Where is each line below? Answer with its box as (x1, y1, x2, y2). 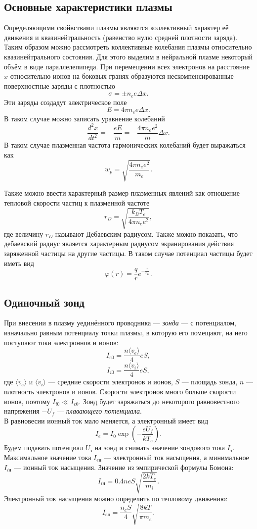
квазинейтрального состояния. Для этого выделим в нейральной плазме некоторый (4, 51, 253, 61)
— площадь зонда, (181, 376, 238, 387)
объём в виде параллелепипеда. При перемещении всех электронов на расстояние (4, 61, 250, 71)
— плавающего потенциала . (56, 406, 142, 416)
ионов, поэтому (4, 396, 50, 406)
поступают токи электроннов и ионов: (4, 337, 119, 347)
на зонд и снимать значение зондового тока (94, 442, 225, 453)
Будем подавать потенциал (4, 442, 83, 453)
